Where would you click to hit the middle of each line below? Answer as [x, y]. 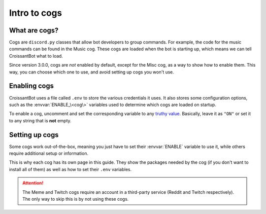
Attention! [33, 183]
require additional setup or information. [49, 153]
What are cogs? [34, 30]
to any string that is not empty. [40, 120]
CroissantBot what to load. [36, 56]
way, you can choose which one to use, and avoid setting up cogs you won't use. [92, 72]
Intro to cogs [35, 13]
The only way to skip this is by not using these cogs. [76, 199]
